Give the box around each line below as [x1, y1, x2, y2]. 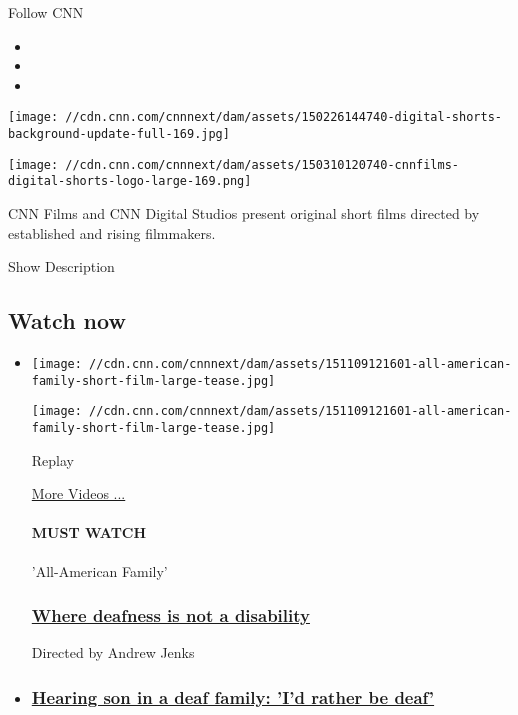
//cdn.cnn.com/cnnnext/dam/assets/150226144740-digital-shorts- [65, 110, 502, 125]
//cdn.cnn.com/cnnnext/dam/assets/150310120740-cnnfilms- [65, 157, 460, 172]
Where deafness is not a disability [31, 603, 310, 628]
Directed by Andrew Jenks [31, 642, 195, 663]
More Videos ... [31, 483, 126, 504]
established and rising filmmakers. [8, 222, 216, 243]
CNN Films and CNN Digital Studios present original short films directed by [8, 203, 480, 223]
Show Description [8, 256, 115, 277]
